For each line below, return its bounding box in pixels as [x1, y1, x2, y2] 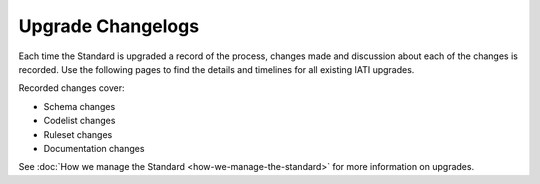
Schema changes [43, 100, 116, 112]
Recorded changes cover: [18, 82, 125, 94]
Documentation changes [43, 142, 145, 154]
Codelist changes [43, 115, 116, 127]
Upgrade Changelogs [18, 15, 200, 37]
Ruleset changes [43, 128, 113, 140]
